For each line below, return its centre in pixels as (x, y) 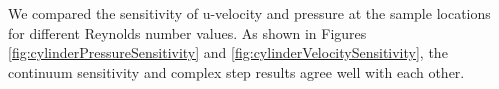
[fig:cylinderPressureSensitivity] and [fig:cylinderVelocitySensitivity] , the (228, 52)
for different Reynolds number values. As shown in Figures (187, 32)
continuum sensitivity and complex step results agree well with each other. (236, 71)
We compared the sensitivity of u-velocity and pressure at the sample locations (249, 13)
